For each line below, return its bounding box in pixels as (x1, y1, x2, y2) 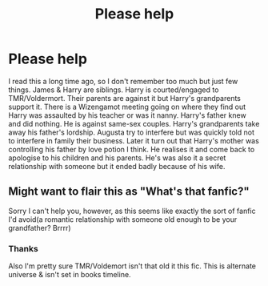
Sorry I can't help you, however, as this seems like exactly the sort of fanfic (8, 206, 256, 216)
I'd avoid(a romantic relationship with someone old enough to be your (8, 214, 238, 224)
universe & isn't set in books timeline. (8, 270, 131, 280)
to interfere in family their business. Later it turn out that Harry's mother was (8, 135, 260, 145)
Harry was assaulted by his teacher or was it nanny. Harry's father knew (8, 110, 246, 120)
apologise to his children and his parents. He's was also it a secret (8, 153, 226, 163)
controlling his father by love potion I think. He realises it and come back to (8, 144, 255, 154)
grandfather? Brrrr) (8, 223, 71, 232)
